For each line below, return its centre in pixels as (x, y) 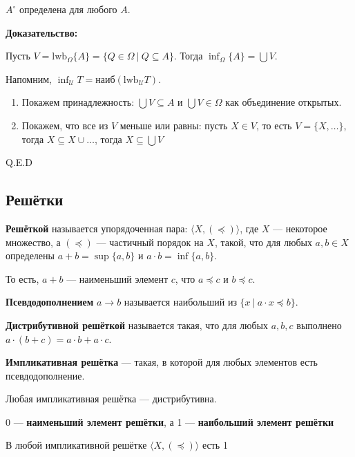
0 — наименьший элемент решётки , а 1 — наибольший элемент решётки (170, 421)
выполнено (319, 325)
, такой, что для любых (263, 242)
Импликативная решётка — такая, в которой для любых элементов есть (162, 362)
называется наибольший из (180, 302)
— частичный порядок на (150, 242)
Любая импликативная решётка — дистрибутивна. (111, 399)
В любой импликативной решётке (76, 445)
